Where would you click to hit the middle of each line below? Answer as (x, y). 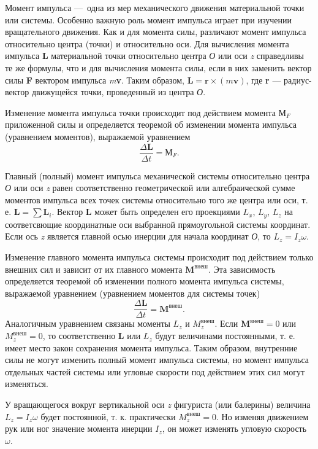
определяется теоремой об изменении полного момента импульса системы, (145, 281)
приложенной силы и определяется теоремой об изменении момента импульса (151, 124)
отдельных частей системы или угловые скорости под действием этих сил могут (155, 371)
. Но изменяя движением (263, 416)
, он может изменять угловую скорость (234, 428)
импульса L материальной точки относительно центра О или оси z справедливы (154, 56)
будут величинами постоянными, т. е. (225, 336)
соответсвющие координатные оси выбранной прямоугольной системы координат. (158, 224)
